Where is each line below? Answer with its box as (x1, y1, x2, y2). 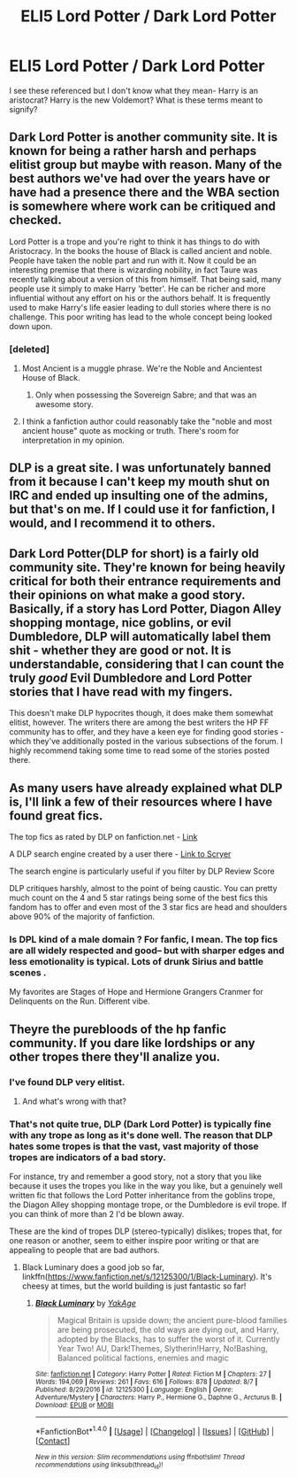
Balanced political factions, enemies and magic (57, 1352, 229, 1364)
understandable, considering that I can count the (9, 657, 285, 672)
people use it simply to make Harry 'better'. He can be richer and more (9, 283, 266, 294)
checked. (9, 212, 62, 227)
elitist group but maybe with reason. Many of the (9, 158, 283, 173)
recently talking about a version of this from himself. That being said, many (9, 273, 282, 284)
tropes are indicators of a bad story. (9, 1151, 166, 1163)
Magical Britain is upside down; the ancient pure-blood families (57, 1315, 287, 1326)
